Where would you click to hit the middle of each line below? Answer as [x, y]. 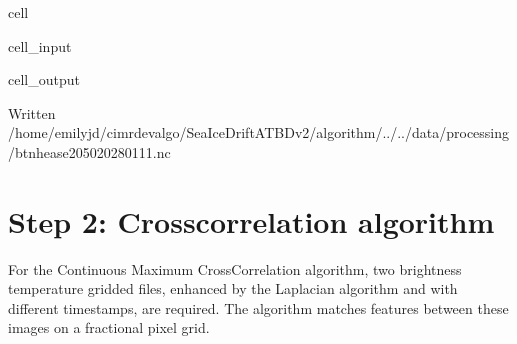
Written [32, 112]
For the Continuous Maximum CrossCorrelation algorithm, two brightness [235, 268]
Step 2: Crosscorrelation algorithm [251, 220]
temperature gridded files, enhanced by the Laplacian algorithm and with [233, 288]
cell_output [44, 79]
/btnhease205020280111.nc [89, 151]
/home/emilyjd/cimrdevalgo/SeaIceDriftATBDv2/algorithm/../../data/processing [259, 132]
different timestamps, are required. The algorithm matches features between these [258, 307]
